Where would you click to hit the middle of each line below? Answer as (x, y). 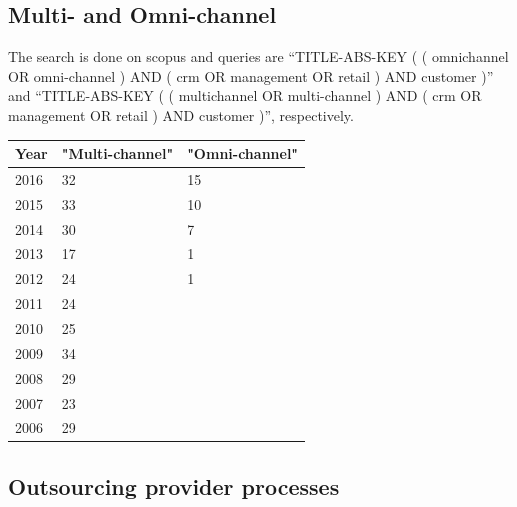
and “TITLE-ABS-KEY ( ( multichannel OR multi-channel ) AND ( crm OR (245, 95)
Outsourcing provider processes (174, 485)
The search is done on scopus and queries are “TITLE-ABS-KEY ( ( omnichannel (258, 56)
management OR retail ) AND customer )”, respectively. (181, 114)
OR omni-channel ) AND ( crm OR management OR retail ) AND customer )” (251, 75)
